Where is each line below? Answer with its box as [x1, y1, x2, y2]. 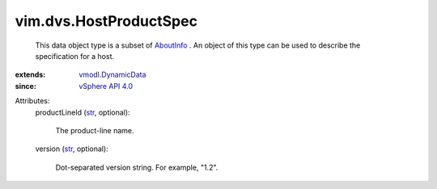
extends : [15, 69, 46, 80]
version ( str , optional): [35, 144, 108, 153]
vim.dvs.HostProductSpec [15, 12, 198, 30]
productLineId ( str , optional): [35, 107, 130, 117]
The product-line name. [55, 125, 134, 135]
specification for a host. [35, 51, 115, 61]
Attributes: [15, 96, 50, 106]
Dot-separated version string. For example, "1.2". [55, 162, 218, 172]
